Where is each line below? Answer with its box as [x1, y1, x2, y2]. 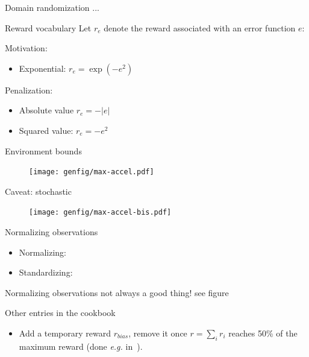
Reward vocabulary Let [5, 21, 92, 34]
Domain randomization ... [5, 1, 99, 13]
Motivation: [5, 42, 48, 54]
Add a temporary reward [19, 327, 111, 340]
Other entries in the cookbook [5, 306, 116, 319]
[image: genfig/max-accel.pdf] [29, 168, 154, 177]
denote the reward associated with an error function [104, 21, 296, 34]
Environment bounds [5, 144, 82, 157]
